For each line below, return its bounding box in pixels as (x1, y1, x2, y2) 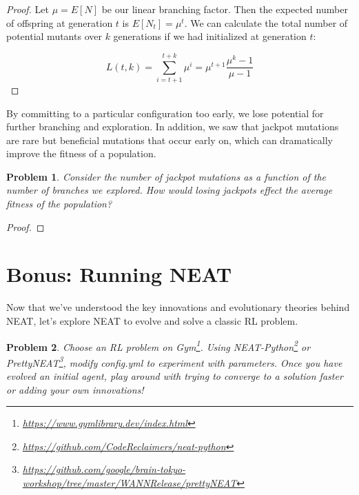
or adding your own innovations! (6, 382, 144, 396)
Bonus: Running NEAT (6, 260, 232, 288)
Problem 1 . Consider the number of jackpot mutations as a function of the (6, 169, 327, 183)
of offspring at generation (6, 15, 113, 30)
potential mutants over (6, 29, 102, 43)
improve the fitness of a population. (6, 146, 156, 161)
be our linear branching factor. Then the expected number (101, 2, 348, 16)
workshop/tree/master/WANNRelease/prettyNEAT (22, 476, 237, 490)
